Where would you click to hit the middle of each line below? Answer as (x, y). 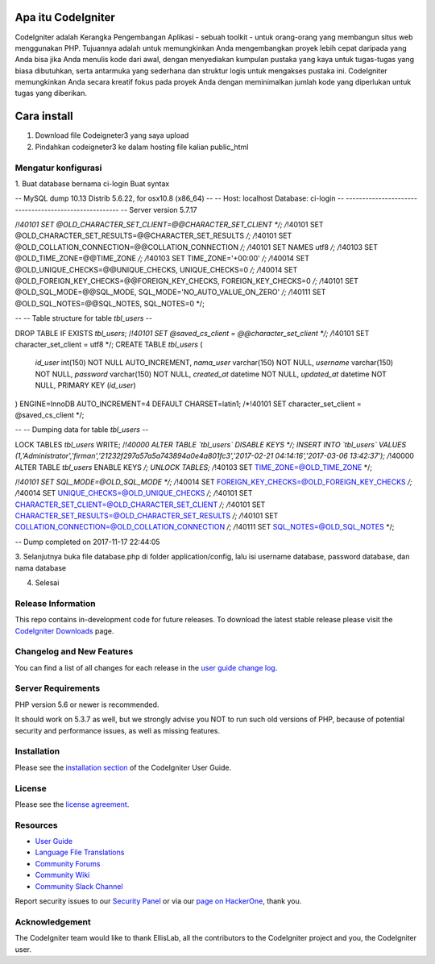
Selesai (47, 583)
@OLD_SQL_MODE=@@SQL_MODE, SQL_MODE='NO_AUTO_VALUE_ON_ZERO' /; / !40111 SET (170, 292)
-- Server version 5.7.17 (159, 210)
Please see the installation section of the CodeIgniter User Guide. (123, 767)
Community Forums (68, 863)
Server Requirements (58, 688)
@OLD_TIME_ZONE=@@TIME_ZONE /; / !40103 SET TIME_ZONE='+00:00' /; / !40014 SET (162, 259)
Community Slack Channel (79, 886)
